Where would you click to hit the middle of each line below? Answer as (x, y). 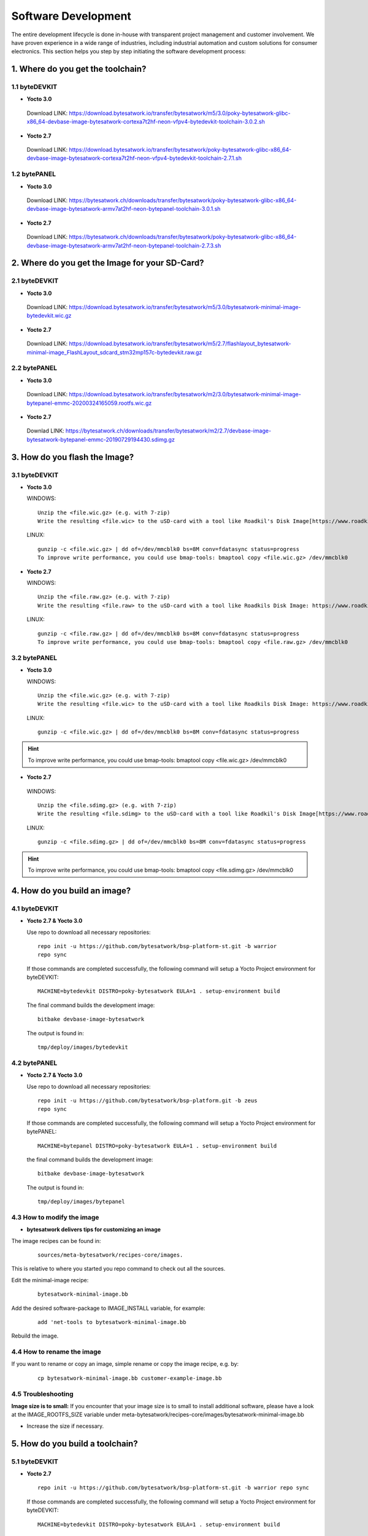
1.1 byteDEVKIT (34, 87)
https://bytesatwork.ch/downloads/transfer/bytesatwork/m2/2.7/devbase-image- (168, 431)
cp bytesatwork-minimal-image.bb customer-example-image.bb (130, 1378)
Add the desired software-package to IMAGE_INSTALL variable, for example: (108, 1308)
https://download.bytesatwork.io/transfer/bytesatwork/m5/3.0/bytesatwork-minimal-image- (185, 307)
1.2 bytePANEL (34, 174)
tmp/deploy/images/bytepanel (81, 1202)
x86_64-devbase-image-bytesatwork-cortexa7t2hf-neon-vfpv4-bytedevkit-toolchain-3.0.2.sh (146, 122)
